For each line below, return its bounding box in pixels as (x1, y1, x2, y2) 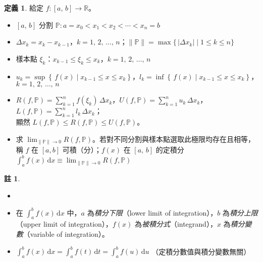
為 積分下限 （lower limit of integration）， (87, 207, 218, 218)
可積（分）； (62, 144, 101, 155)
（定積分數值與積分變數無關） (151, 246, 251, 256)
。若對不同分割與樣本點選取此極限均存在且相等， (92, 133, 255, 144)
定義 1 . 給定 (4, 3, 43, 13)
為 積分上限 (222, 207, 258, 218)
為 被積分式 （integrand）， (134, 219, 217, 229)
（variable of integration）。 (23, 228, 109, 239)
